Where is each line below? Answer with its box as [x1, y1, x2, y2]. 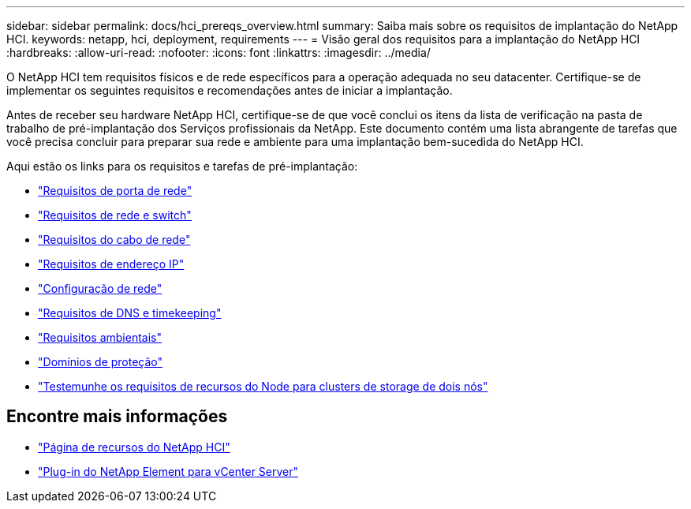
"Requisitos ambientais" [38, 331, 162, 344]
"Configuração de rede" [38, 282, 162, 295]
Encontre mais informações [6, 406, 228, 427]
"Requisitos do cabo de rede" [38, 233, 191, 246]
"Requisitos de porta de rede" [38, 184, 192, 197]
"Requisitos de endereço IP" [38, 257, 185, 271]
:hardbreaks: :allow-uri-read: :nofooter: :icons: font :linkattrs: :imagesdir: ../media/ [6, 46, 431, 59]
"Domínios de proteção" [38, 355, 163, 369]
